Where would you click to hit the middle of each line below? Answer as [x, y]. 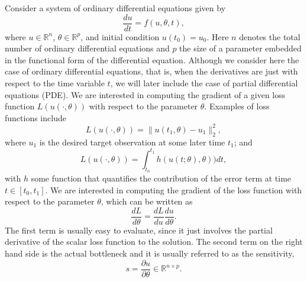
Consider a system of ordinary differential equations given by [115, 8]
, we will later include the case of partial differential [204, 83]
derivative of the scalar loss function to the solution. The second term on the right [154, 242]
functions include [35, 117]
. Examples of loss [237, 106]
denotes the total [270, 36]
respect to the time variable [55, 83]
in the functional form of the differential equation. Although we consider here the [152, 59]
